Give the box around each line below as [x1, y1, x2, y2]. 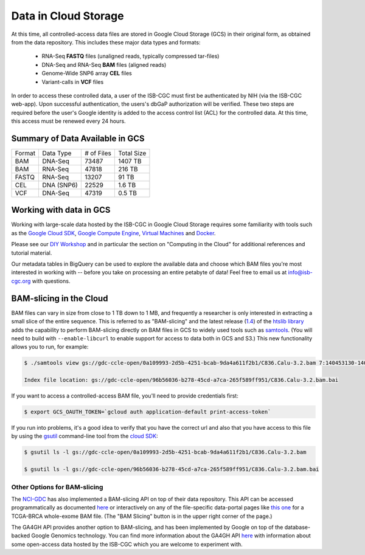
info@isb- [288, 269, 313, 276]
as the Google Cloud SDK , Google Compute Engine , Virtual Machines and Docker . [11, 229, 216, 236]
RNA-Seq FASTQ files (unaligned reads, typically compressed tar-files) [41, 52, 220, 60]
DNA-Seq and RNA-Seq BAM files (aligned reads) [41, 61, 167, 68]
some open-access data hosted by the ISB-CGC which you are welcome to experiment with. [11, 540, 243, 548]
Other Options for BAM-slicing [11, 483, 103, 491]
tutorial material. [11, 249, 52, 257]
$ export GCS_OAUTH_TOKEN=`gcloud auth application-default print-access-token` [24, 408, 271, 416]
